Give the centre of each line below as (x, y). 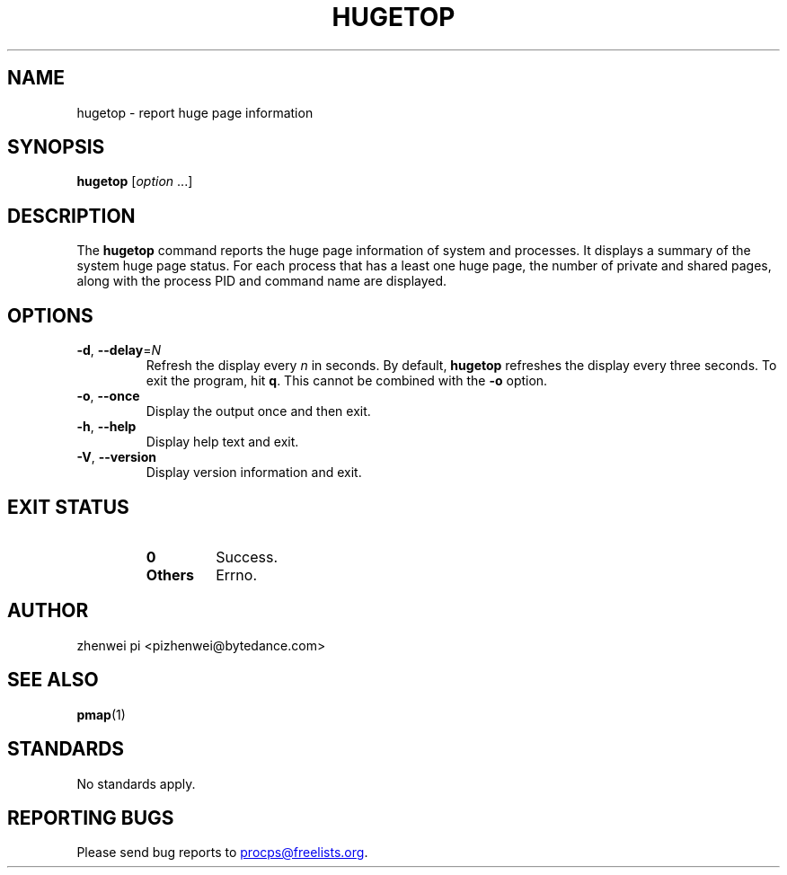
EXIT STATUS (68, 507)
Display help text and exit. (222, 442)
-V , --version (116, 457)
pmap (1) (101, 714)
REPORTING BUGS (91, 818)
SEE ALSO (53, 680)
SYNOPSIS (56, 147)
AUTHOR (48, 611)
